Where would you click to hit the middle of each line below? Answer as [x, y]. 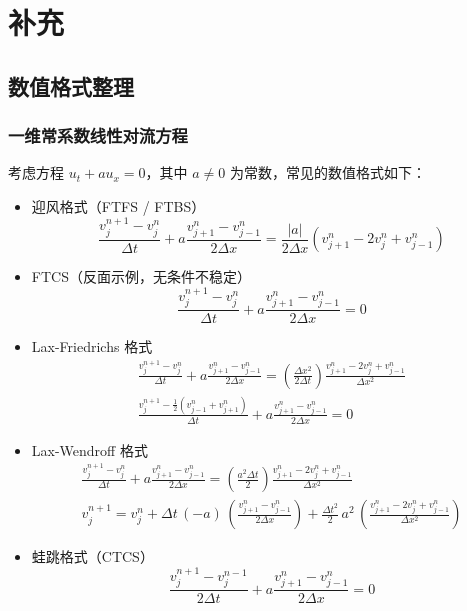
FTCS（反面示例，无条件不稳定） [141, 276]
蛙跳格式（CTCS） [92, 556]
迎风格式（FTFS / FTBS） [118, 205]
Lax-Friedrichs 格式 [92, 346]
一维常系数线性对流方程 [98, 135]
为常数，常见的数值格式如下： [328, 172]
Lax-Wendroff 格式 [89, 449]
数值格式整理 [71, 85]
